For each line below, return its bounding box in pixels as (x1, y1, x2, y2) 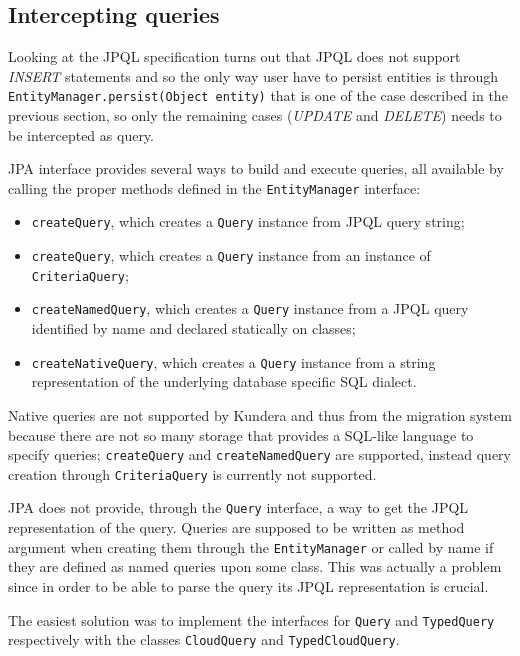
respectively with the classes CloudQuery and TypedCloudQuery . (8, 629, 400, 650)
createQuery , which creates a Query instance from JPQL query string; (31, 211, 465, 232)
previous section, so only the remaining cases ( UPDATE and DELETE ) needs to (8, 105, 502, 126)
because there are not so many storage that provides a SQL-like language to (8, 424, 474, 445)
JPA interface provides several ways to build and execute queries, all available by (8, 158, 504, 179)
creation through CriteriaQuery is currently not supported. (8, 463, 377, 484)
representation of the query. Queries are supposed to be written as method (8, 517, 465, 538)
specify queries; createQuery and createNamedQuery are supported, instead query (8, 444, 511, 465)
